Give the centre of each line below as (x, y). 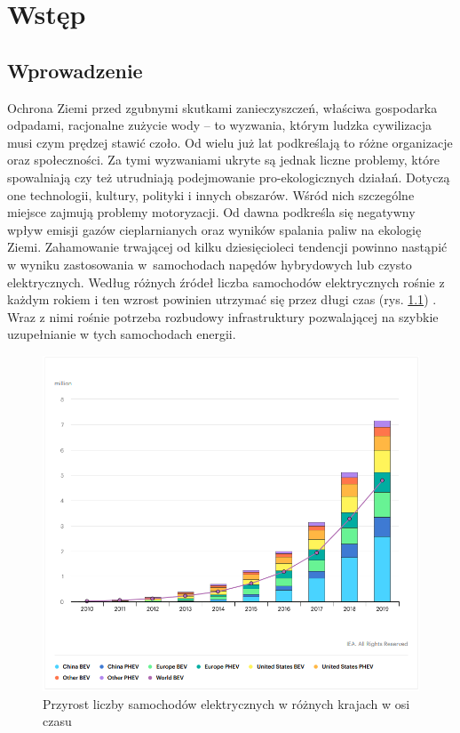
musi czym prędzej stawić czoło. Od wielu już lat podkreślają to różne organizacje (230, 142)
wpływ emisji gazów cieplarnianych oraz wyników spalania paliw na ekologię (214, 229)
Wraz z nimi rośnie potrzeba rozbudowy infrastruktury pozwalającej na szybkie (223, 316)
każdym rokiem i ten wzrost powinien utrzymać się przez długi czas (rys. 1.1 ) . (222, 299)
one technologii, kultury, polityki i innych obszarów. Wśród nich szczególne (211, 194)
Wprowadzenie (75, 70)
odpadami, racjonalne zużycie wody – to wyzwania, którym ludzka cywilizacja (220, 125)
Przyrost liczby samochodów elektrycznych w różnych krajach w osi (226, 703)
